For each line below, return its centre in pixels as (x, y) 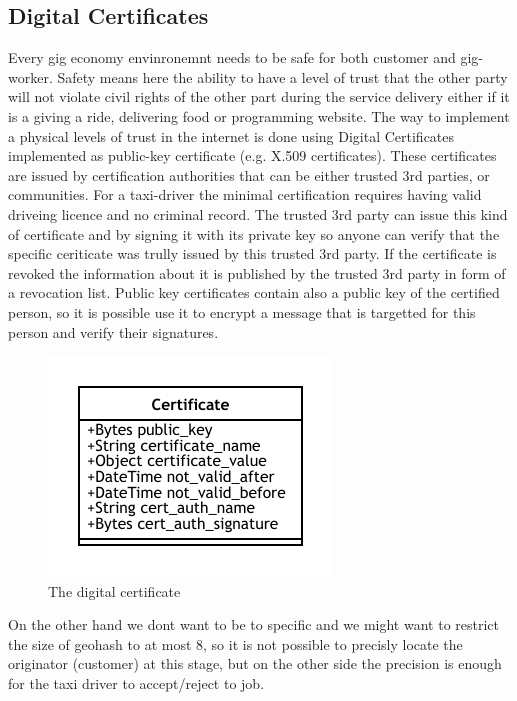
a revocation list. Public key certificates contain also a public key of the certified (254, 292)
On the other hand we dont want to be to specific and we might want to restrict (254, 624)
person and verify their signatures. (113, 331)
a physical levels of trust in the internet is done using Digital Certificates (231, 135)
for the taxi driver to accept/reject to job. (136, 683)
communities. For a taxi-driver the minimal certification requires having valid (245, 194)
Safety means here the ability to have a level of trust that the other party (282, 76)
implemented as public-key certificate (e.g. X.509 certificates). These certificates (252, 155)
